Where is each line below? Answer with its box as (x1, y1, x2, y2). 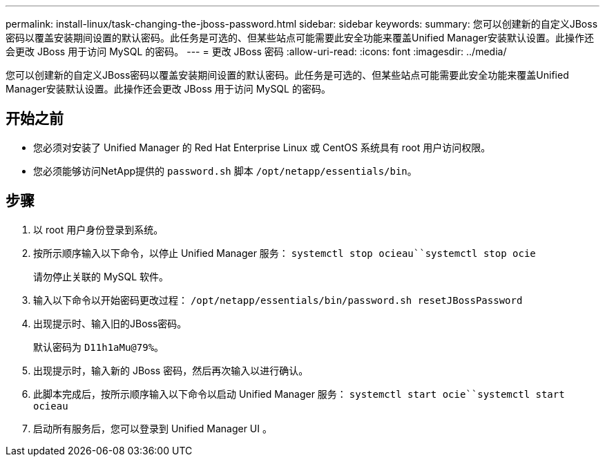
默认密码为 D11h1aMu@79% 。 (33, 340, 164, 353)
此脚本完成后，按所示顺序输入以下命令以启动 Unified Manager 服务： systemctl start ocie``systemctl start (33, 387, 565, 400)
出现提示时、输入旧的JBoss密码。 (33, 317, 187, 329)
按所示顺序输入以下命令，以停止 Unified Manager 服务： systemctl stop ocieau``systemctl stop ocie (33, 247, 536, 259)
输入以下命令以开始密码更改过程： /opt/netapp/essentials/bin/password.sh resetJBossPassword (33, 293, 523, 306)
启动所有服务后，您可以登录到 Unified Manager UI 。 (33, 422, 272, 434)
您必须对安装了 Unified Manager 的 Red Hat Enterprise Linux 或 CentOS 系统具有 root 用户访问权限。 (33, 141, 491, 153)
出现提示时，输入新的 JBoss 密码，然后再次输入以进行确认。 (33, 364, 309, 376)
